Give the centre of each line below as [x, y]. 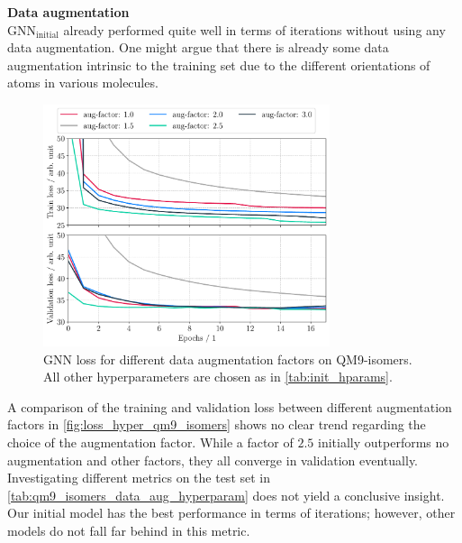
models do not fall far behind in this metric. [129, 530]
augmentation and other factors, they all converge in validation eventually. [213, 460]
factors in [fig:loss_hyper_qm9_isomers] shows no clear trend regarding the [217, 424]
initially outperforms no [384, 442]
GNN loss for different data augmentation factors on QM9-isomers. [228, 359]
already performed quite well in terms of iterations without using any [254, 29]
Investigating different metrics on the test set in [139, 478]
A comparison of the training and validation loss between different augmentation [230, 406]
